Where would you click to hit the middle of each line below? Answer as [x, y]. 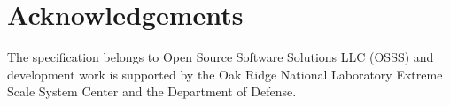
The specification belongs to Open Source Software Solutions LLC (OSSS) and [221, 57]
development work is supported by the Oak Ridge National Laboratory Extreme [225, 74]
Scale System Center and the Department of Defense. [152, 91]
